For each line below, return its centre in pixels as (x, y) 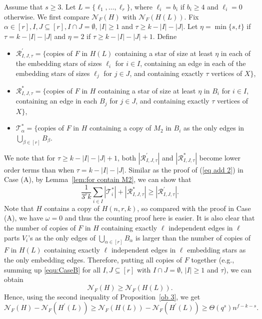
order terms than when (39, 169)
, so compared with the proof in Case (194, 208)
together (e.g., (213, 260)
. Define (165, 36)
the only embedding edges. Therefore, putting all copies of (93, 260)
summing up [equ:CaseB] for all (52, 269)
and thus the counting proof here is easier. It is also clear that (160, 218)
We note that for (30, 157)
